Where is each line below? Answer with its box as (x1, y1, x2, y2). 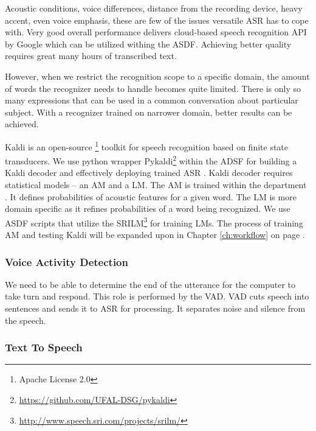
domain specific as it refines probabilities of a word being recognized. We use (5, 202, 290, 215)
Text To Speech (5, 340, 83, 355)
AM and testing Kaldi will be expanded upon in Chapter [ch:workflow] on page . (5, 228, 305, 241)
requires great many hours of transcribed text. (5, 49, 177, 62)
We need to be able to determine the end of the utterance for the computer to (5, 278, 296, 290)
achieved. (5, 117, 39, 130)
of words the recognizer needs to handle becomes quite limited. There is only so (5, 82, 301, 94)
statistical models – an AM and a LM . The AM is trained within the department (5, 178, 307, 191)
